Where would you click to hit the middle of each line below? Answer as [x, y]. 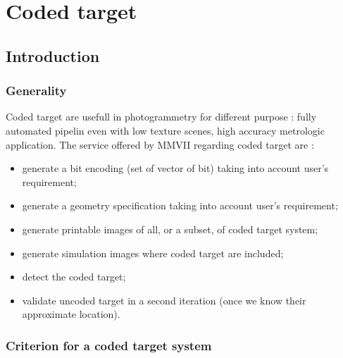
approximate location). [71, 314]
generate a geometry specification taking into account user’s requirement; [180, 205]
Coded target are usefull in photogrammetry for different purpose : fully [161, 117]
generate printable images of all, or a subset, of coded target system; [170, 229]
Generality [36, 91]
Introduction [53, 55]
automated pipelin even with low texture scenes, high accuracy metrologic [165, 130]
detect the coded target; [74, 277]
